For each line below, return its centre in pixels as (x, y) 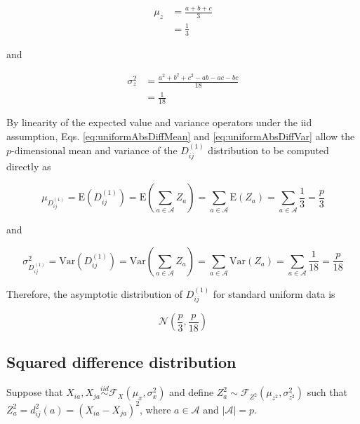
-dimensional (39, 152)
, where (155, 409)
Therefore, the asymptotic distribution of (95, 293)
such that (327, 392)
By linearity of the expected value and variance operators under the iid (159, 122)
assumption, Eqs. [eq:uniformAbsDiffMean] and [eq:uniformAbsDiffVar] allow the (181, 136)
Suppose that (35, 392)
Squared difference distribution (121, 362)
